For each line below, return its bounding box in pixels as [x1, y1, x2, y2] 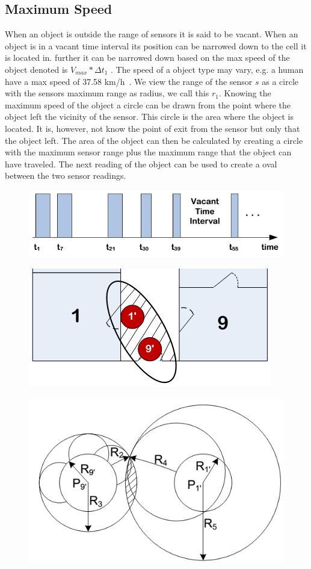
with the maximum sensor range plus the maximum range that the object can [5, 146, 292, 158]
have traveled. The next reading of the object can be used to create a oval [5, 157, 277, 170]
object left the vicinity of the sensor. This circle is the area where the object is [5, 110, 294, 123]
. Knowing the [218, 87, 271, 99]
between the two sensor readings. [5, 169, 126, 182]
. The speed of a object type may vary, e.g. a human [111, 63, 304, 75]
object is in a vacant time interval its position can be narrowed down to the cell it [5, 39, 307, 52]
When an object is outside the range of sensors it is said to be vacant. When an [5, 28, 298, 40]
